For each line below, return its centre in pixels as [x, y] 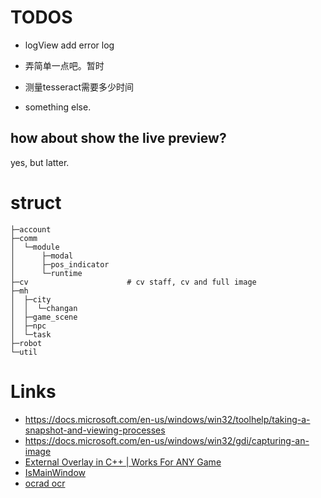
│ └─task [31, 334]
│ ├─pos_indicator [60, 264]
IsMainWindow [55, 472]
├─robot [26, 343]
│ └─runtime [46, 273]
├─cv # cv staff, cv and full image [133, 282]
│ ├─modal [42, 256]
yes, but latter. [40, 162]
